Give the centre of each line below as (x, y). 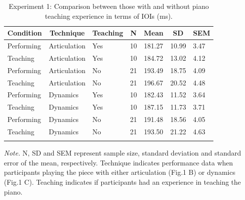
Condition (25, 33)
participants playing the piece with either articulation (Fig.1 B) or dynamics (120, 172)
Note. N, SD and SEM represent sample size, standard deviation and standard (122, 153)
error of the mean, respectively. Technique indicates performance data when (119, 162)
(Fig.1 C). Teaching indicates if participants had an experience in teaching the (122, 182)
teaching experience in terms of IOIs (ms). (109, 16)
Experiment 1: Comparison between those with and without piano (109, 6)
